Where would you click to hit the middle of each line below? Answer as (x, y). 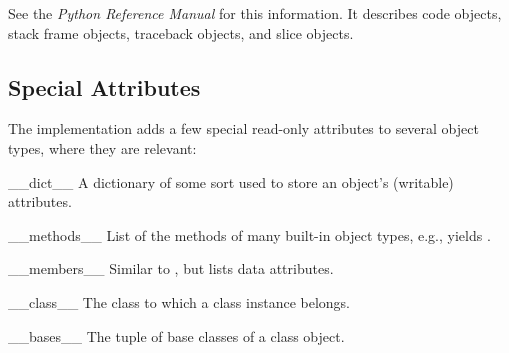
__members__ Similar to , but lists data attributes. (171, 268)
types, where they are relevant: (102, 147)
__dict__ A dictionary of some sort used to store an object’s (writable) (231, 181)
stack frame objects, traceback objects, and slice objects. (181, 32)
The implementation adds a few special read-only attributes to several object (243, 128)
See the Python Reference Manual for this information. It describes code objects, (255, 13)
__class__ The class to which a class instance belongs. (179, 301)
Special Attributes (104, 86)
